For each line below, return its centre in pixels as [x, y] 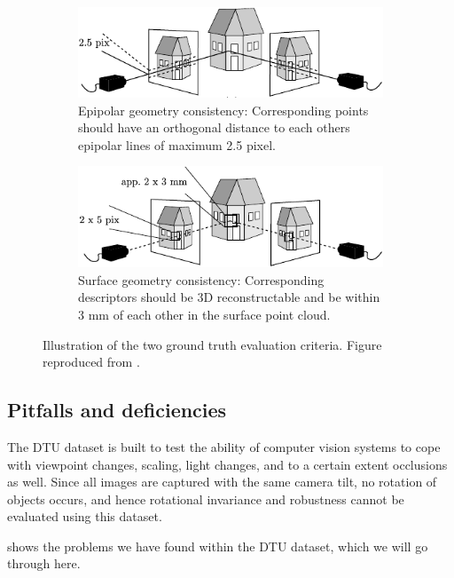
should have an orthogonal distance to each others [214, 127]
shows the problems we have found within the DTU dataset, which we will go [218, 546]
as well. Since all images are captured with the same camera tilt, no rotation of [222, 482]
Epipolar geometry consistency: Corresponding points [223, 110]
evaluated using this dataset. [85, 516]
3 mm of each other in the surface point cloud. [204, 314]
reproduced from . [91, 362]
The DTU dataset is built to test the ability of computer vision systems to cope [224, 446]
